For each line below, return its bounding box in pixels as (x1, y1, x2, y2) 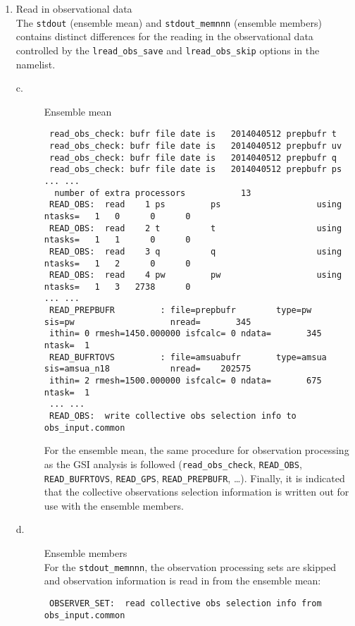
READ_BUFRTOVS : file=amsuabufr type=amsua (49, 352, 327, 362)
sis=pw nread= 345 (44, 317, 251, 327)
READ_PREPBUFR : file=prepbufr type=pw (49, 305, 312, 316)
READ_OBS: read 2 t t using (49, 223, 342, 233)
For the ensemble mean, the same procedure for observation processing (44, 443, 349, 458)
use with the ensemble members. (44, 498, 184, 513)
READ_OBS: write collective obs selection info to (49, 411, 297, 422)
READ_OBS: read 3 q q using (49, 246, 342, 257)
